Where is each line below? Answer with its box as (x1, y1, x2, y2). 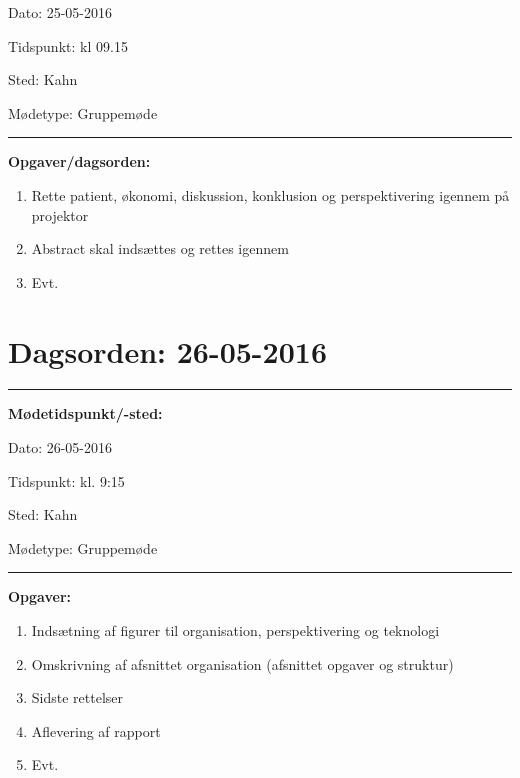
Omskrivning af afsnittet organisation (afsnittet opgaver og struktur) (31, 653, 454, 674)
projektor (31, 204, 89, 225)
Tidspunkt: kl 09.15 (8, 35, 128, 56)
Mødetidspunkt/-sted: (8, 403, 163, 424)
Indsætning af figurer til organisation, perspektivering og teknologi (31, 620, 440, 641)
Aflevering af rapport (31, 720, 161, 741)
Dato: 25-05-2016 (8, 2, 113, 22)
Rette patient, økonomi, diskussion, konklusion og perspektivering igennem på (31, 184, 510, 205)
